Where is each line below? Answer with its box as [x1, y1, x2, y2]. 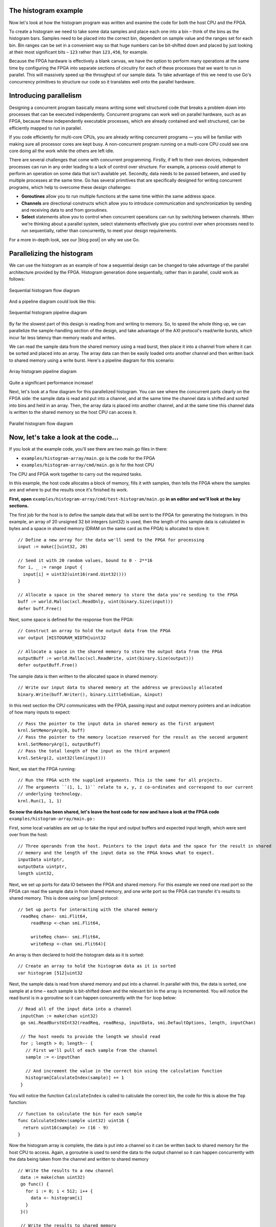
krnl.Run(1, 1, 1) [18, 798, 62, 803]
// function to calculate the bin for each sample [18, 1111, 142, 1117]
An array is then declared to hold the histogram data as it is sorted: [9, 952, 144, 958]
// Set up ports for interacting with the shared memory [18, 907, 158, 912]
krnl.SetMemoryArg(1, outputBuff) [18, 741, 101, 747]
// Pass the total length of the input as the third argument [18, 748, 171, 754]
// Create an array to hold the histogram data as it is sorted [18, 963, 176, 969]
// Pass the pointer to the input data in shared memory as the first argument [18, 720, 215, 726]
